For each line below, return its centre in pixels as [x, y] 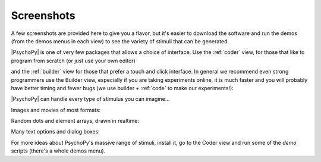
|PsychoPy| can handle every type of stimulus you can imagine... [90, 99]
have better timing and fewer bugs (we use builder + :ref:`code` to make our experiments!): [122, 88]
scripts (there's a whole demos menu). [58, 151]
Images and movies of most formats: [56, 110]
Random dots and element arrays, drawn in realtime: [75, 121]
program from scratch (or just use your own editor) [73, 61]
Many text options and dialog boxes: [56, 132]
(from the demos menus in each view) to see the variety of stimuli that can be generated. [120, 41]
